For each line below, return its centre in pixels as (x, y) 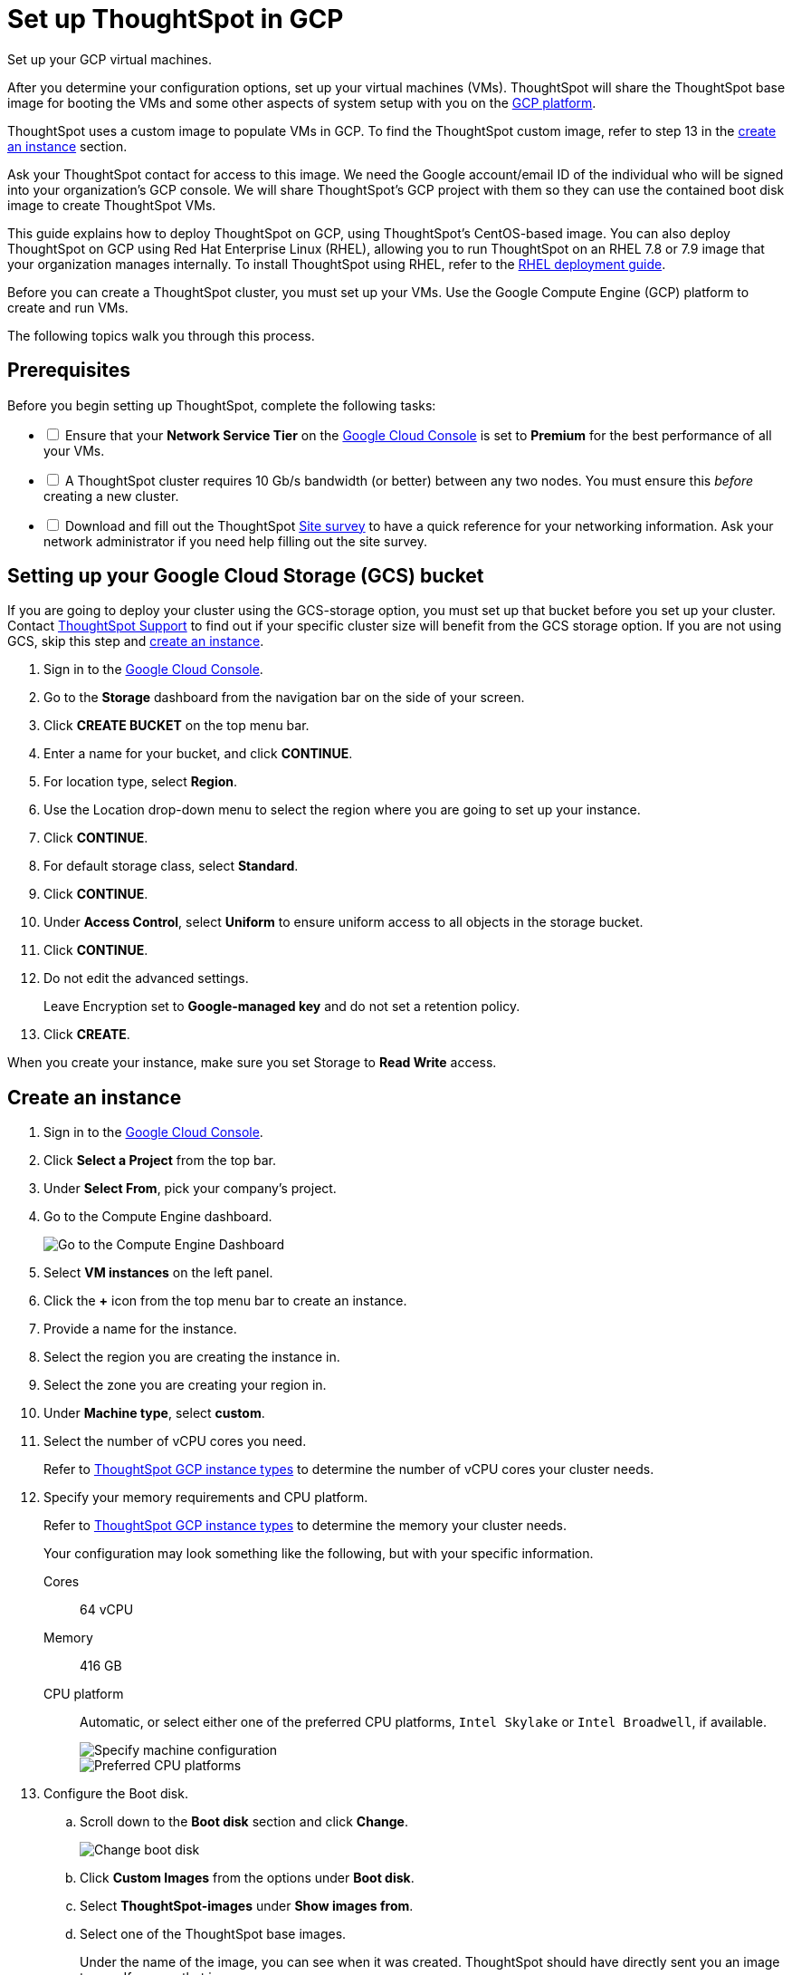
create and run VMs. (68, 307)
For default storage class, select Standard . (171, 866)
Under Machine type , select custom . (154, 1413)
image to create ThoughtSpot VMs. (112, 205)
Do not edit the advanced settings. (146, 978)
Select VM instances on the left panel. (158, 1273)
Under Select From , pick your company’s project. (190, 1189)
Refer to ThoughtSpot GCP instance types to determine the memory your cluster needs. (305, 1526)
